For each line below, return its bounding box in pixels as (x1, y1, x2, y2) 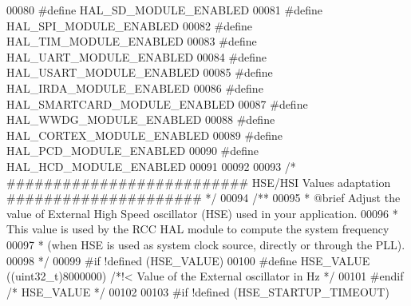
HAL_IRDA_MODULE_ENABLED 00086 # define (6, 79, 263, 96)
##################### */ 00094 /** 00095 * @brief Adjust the (6, 189, 401, 206)
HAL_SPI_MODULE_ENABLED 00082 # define (6, 17, 253, 34)
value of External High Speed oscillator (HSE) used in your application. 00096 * (6, 205, 398, 221)
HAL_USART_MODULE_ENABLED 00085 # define (6, 64, 273, 81)
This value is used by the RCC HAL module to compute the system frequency (6, 221, 389, 237)
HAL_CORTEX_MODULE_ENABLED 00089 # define (6, 126, 283, 143)
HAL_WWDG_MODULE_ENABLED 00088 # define (6, 111, 275, 128)
